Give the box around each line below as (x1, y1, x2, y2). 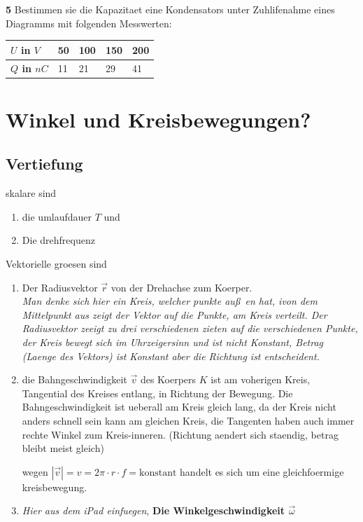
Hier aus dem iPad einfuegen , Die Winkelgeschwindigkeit (22, 503, 285, 518)
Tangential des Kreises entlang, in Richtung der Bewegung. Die (22, 385, 293, 400)
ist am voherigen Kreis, (211, 372, 311, 387)
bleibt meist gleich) (22, 441, 104, 455)
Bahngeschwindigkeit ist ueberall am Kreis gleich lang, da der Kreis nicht (22, 399, 336, 414)
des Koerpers (140, 372, 197, 387)
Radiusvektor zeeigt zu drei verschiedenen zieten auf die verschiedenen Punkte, (22, 321, 358, 336)
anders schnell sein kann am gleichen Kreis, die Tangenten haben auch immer (22, 413, 355, 427)
